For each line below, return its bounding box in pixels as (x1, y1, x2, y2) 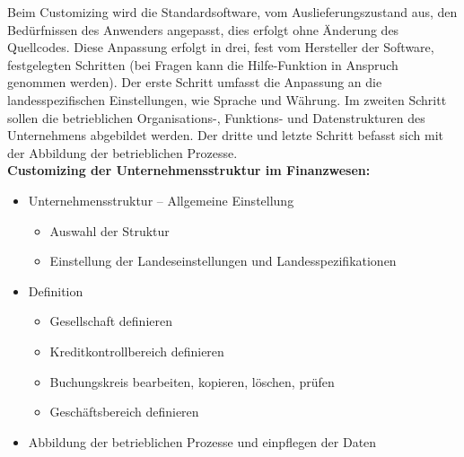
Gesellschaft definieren (49, 312, 172, 330)
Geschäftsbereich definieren (49, 402, 199, 421)
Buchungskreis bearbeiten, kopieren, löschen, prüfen (49, 372, 335, 391)
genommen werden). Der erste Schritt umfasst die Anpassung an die (7, 73, 382, 92)
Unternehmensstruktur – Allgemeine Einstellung (28, 190, 294, 209)
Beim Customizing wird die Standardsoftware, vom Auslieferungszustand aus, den (7, 3, 458, 21)
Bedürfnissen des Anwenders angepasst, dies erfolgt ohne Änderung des (7, 20, 399, 39)
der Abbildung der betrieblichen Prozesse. (7, 143, 238, 162)
